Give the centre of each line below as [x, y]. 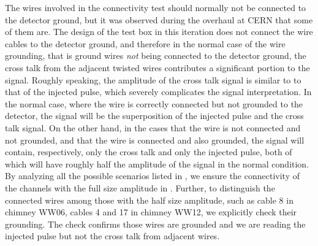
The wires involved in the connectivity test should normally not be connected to [156, 7]
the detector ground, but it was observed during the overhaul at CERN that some [159, 19]
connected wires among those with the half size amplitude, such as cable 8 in [149, 200]
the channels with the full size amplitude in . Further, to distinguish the [140, 187]
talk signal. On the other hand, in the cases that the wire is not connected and [153, 127]
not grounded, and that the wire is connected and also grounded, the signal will [155, 140]
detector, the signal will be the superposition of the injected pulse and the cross [154, 116]
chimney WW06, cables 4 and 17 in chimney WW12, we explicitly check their [151, 212]
